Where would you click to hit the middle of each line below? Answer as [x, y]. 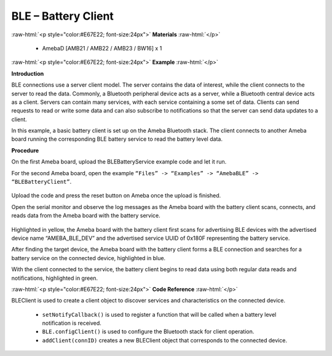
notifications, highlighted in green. [55, 278]
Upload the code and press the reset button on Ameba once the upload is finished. [116, 196]
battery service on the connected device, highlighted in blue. [89, 258]
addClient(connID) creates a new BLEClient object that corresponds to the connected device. [164, 340]
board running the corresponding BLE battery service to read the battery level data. [117, 139]
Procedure [25, 150]
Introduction [28, 73]
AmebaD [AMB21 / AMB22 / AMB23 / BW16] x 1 [102, 48]
